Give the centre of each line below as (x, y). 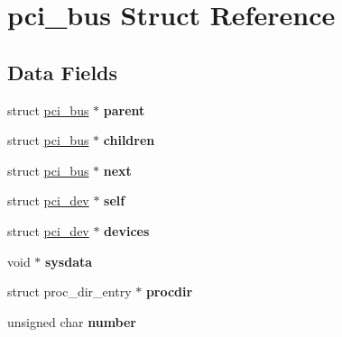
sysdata (69, 261)
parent (124, 109)
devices (127, 230)
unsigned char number (72, 321)
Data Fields (63, 72)
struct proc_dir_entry (69, 291)
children (129, 140)
